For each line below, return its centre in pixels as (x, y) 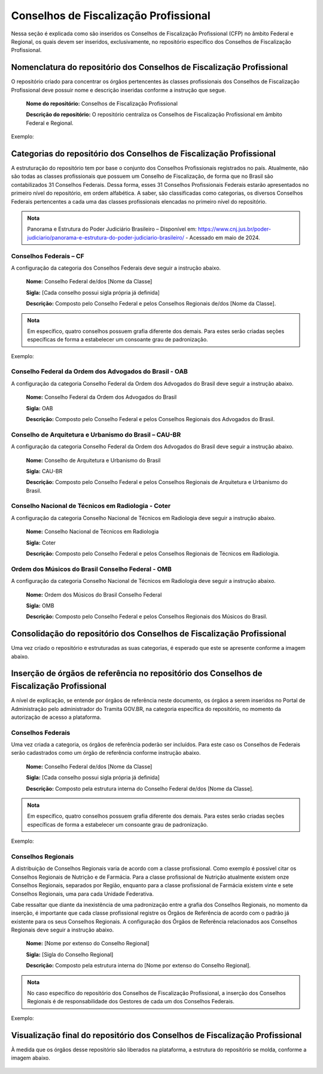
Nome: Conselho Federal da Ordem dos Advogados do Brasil (101, 397)
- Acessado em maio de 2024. (223, 237)
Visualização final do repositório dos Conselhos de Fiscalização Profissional (156, 1035)
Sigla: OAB (39, 408)
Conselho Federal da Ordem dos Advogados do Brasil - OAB (100, 371)
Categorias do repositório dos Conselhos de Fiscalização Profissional (144, 154)
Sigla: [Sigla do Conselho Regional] (70, 954)
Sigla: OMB (40, 606)
